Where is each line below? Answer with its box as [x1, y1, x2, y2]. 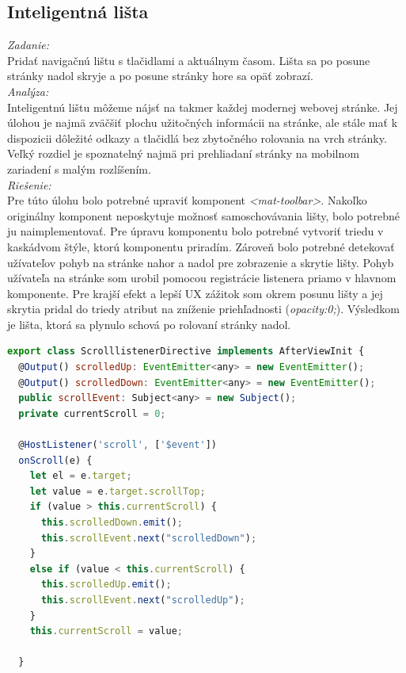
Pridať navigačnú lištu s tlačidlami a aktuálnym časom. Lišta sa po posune [7, 52, 370, 68]
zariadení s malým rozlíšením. [7, 160, 151, 177]
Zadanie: [7, 36, 49, 53]
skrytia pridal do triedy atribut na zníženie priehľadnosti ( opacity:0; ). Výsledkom [7, 300, 400, 317]
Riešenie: [7, 176, 51, 193]
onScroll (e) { [18, 454, 93, 466]
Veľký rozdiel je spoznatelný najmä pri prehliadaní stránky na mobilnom [7, 145, 359, 162]
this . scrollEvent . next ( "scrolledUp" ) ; [40, 594, 245, 606]
